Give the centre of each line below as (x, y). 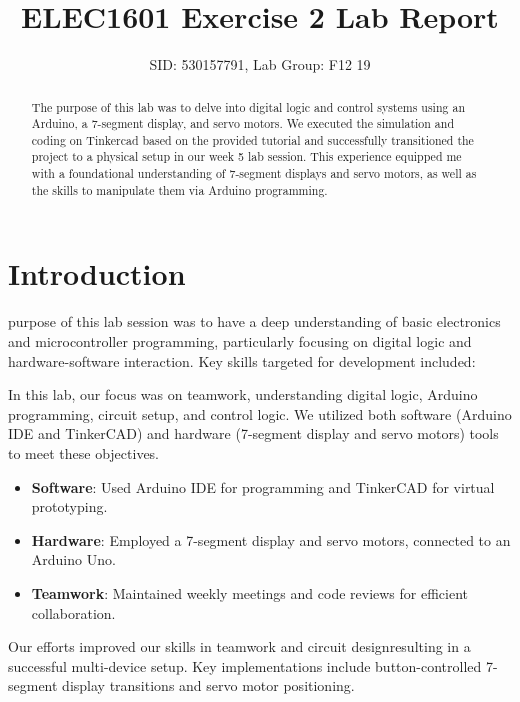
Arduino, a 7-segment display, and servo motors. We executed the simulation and (243, 123)
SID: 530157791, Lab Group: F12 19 (260, 64)
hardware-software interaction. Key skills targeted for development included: (242, 360)
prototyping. (69, 506)
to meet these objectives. (84, 452)
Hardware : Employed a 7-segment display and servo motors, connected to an (271, 539)
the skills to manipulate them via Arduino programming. (179, 189)
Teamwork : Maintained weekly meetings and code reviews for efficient (250, 592)
